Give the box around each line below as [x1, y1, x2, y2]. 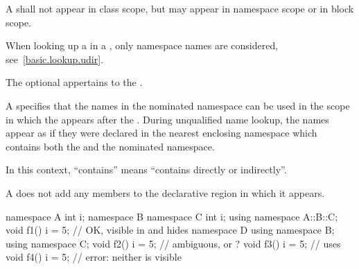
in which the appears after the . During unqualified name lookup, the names [6, 112, 329, 126]
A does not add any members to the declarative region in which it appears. [6, 185, 325, 200]
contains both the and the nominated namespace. [6, 139, 215, 153]
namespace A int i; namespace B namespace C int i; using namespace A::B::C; [6, 209, 338, 223]
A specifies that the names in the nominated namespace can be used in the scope [6, 98, 350, 112]
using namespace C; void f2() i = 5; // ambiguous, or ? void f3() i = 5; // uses [6, 236, 341, 250]
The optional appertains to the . [6, 75, 143, 89]
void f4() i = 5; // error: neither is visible [6, 250, 182, 264]
